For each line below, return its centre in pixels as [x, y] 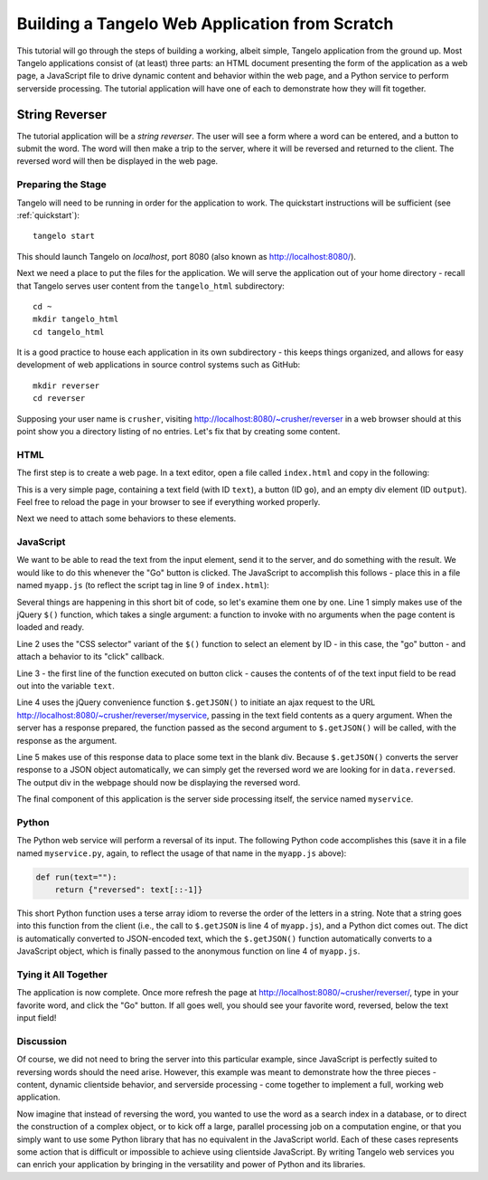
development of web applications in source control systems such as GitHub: [159, 365]
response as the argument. [67, 740]
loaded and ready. [51, 627]
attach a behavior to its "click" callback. [90, 657]
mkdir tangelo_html [76, 319]
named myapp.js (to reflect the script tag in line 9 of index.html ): [143, 585]
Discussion [42, 1041]
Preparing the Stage [62, 185]
